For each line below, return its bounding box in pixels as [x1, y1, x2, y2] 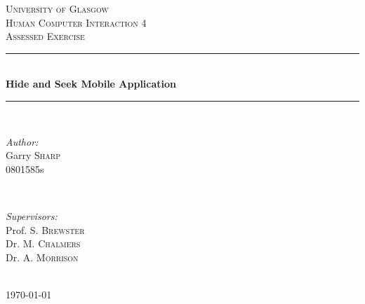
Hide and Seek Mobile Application [6, 76, 177, 91]
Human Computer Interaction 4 [6, 15, 147, 29]
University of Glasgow [6, 1, 109, 15]
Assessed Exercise [6, 29, 85, 43]
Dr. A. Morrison [6, 249, 79, 264]
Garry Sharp [6, 148, 60, 163]
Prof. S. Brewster [6, 222, 85, 237]
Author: [6, 134, 39, 148]
